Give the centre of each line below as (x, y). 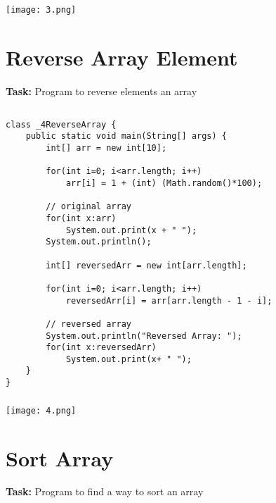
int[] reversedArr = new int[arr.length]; (146, 265)
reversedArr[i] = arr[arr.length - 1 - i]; (169, 300)
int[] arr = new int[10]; (106, 148)
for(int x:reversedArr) (101, 348)
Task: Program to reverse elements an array (101, 91)
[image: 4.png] (41, 410)
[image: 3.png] (41, 10)
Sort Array (60, 458)
